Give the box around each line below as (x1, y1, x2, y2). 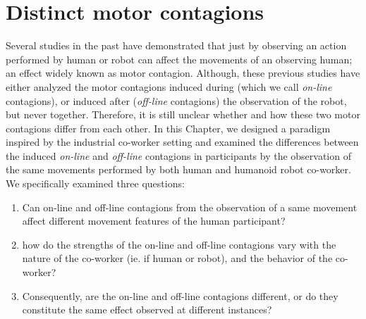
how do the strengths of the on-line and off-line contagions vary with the (22, 237, 336, 251)
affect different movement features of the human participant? (22, 213, 286, 228)
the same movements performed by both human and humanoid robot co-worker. (6, 162, 351, 177)
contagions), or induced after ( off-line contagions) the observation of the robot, (6, 93, 347, 108)
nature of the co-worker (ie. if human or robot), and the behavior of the (22, 251, 333, 265)
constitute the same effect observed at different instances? (22, 302, 272, 317)
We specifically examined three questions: (6, 176, 185, 191)
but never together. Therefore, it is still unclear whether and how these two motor (6, 107, 360, 122)
